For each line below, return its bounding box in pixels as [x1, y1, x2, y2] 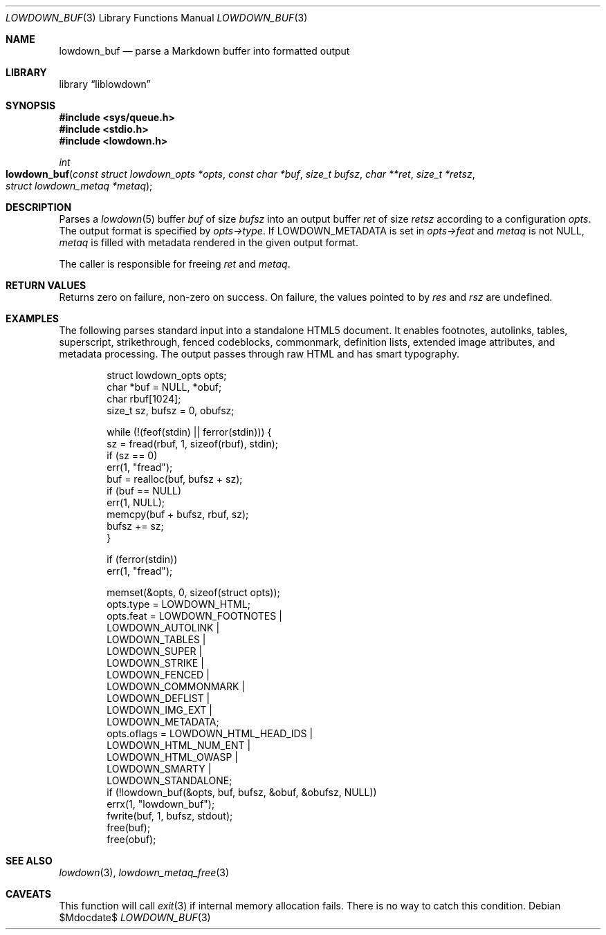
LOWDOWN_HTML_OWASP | [107, 751, 238, 763]
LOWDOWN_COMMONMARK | [107, 681, 245, 692]
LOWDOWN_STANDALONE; [107, 775, 232, 786]
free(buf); [107, 822, 151, 833]
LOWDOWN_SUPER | [107, 645, 203, 657]
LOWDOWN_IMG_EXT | [107, 704, 212, 716]
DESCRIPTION [6, 201, 72, 213]
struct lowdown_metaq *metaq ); [6, 180, 153, 192]
